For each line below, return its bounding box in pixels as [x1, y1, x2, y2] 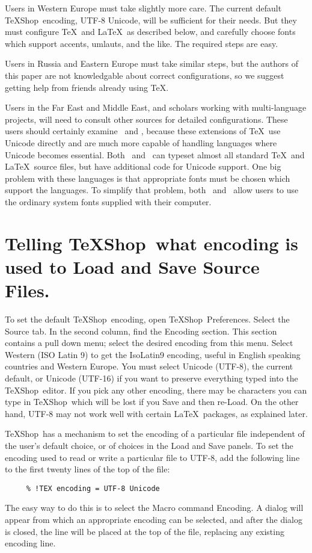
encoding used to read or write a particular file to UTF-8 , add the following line [5, 451, 300, 463]
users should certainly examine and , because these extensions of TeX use [5, 125, 281, 137]
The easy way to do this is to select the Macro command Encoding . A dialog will [5, 501, 304, 514]
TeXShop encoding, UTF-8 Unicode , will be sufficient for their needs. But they [5, 13, 297, 26]
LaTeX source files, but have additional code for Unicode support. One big [5, 160, 281, 173]
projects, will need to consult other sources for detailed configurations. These [5, 113, 288, 125]
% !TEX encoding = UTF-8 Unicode [26, 484, 160, 493]
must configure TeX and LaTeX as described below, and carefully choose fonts [5, 25, 296, 38]
